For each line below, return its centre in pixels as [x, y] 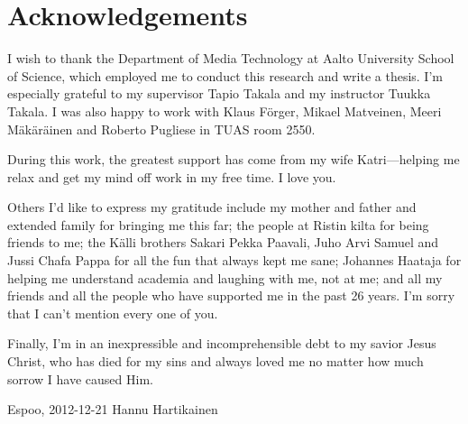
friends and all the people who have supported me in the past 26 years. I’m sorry [231, 295]
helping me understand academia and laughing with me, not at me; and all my [225, 277]
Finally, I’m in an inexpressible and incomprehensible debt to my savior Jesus [222, 343]
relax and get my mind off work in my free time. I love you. [172, 176]
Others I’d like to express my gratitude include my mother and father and [212, 207]
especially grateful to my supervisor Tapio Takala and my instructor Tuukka [219, 93]
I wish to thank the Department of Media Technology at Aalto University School [231, 58]
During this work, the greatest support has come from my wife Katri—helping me [234, 159]
